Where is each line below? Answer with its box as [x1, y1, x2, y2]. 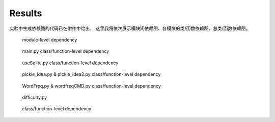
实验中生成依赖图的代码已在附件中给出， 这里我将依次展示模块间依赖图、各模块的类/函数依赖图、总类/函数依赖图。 [9, 25, 251, 31]
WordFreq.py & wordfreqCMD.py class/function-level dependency [22, 83, 161, 89]
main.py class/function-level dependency [22, 48, 109, 54]
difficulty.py [22, 94, 47, 100]
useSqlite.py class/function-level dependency [22, 60, 119, 66]
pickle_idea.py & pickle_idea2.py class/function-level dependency [22, 71, 161, 77]
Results [9, 8, 42, 19]
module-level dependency [22, 36, 77, 43]
